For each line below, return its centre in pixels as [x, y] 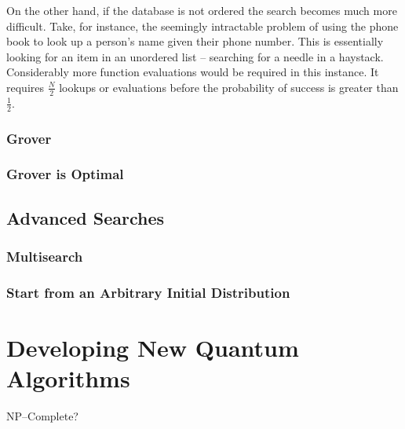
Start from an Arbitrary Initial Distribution [148, 292]
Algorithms [68, 378]
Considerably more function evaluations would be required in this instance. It [193, 72]
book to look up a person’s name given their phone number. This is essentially [195, 41]
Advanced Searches [86, 217]
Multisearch [45, 257]
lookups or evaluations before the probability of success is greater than [229, 87]
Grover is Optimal [65, 174]
